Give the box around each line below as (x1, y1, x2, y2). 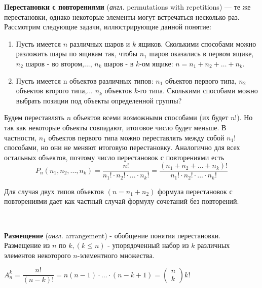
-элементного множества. (77, 249, 155, 260)
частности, (4, 132, 37, 142)
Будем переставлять (4, 112, 65, 123)
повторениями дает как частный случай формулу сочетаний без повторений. (4, 196, 239, 206)
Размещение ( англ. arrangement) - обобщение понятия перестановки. (4, 230, 221, 240)
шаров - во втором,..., (25, 58, 92, 68)
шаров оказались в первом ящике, (149, 48, 254, 59)
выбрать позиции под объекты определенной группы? (16, 95, 182, 105)
